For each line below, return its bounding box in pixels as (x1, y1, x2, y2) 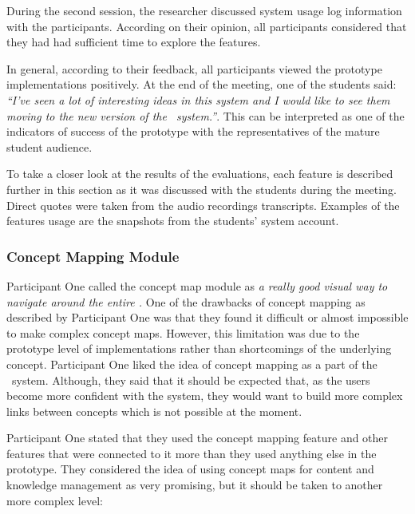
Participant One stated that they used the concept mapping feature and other (6, 429, 389, 446)
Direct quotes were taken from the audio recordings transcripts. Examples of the (6, 196, 400, 213)
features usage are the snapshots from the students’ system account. (6, 212, 339, 229)
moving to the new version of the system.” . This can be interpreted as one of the (6, 107, 405, 124)
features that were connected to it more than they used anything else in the (6, 445, 377, 461)
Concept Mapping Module (6, 246, 180, 266)
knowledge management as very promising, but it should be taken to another (6, 476, 383, 493)
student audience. (6, 138, 93, 155)
